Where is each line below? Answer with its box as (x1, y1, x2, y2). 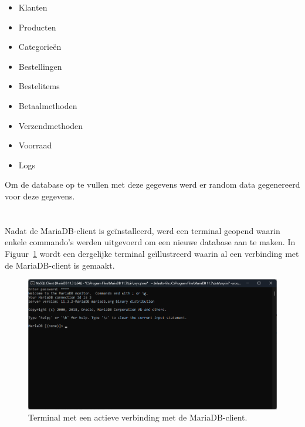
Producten (18, 21, 56, 33)
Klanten (18, 1, 48, 13)
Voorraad (18, 139, 52, 151)
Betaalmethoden (18, 99, 77, 111)
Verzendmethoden (18, 119, 83, 131)
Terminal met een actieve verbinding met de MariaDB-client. (28, 411, 248, 423)
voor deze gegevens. (5, 189, 75, 202)
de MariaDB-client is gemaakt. (5, 259, 115, 271)
